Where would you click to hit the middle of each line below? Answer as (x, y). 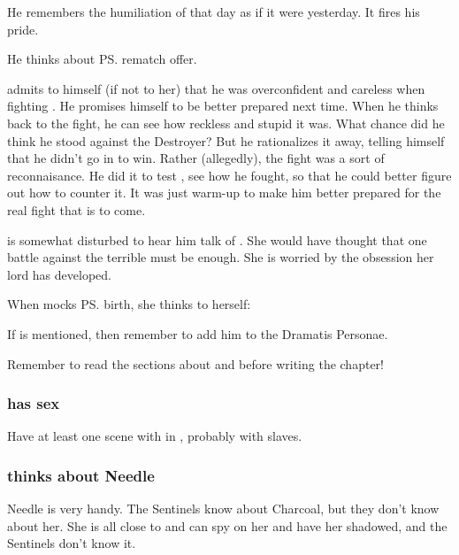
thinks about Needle (81, 475)
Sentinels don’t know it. (72, 543)
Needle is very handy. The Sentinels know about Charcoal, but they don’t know (223, 509)
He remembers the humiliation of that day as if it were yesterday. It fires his (214, 12)
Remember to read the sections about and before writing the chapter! (195, 363)
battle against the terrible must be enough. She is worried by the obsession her (221, 257)
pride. (23, 29)
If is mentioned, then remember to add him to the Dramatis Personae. (198, 333)
